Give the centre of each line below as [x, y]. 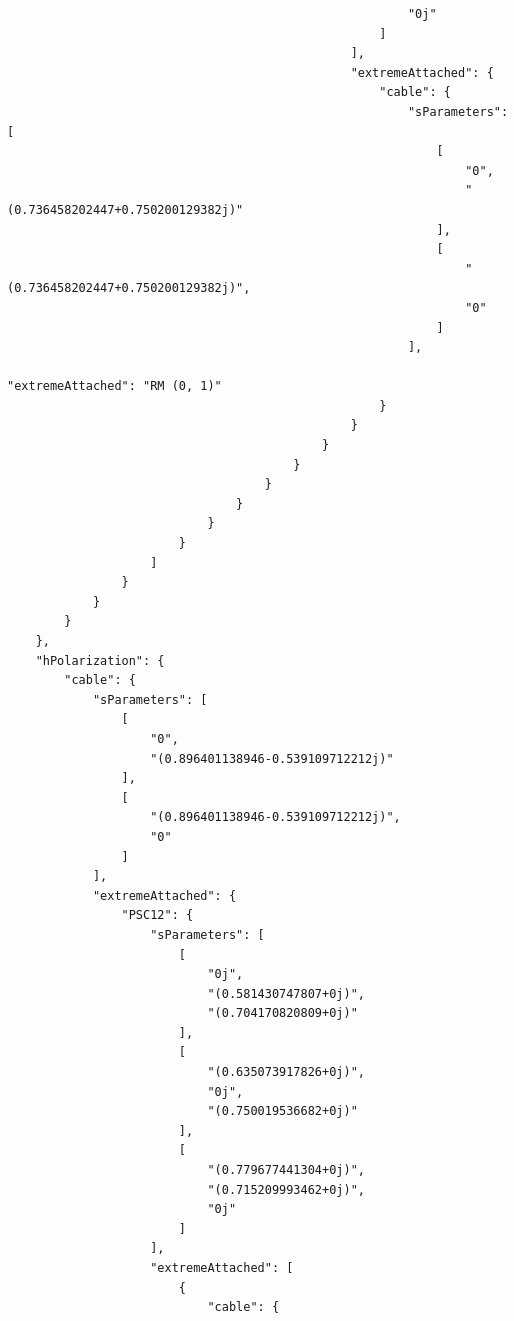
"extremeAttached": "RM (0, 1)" [114, 386]
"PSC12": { [157, 915]
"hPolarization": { [100, 660]
